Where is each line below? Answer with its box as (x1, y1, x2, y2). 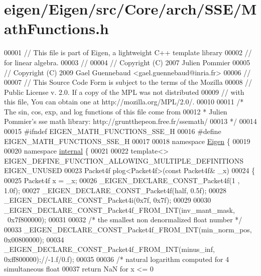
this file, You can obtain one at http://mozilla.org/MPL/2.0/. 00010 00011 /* (4, 96, 244, 107)
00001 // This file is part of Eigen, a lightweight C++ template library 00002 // (4, 47, 252, 58)
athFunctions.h (4, 18, 109, 39)
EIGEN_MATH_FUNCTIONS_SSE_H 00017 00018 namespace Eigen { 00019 (4, 135, 250, 146)
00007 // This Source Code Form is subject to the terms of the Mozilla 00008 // (4, 77, 252, 87)
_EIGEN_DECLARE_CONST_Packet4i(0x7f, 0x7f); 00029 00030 (4, 195, 211, 205)
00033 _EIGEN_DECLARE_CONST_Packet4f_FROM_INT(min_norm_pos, (4, 224, 252, 234)
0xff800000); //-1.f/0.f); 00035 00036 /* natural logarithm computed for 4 (4, 253, 229, 264)
